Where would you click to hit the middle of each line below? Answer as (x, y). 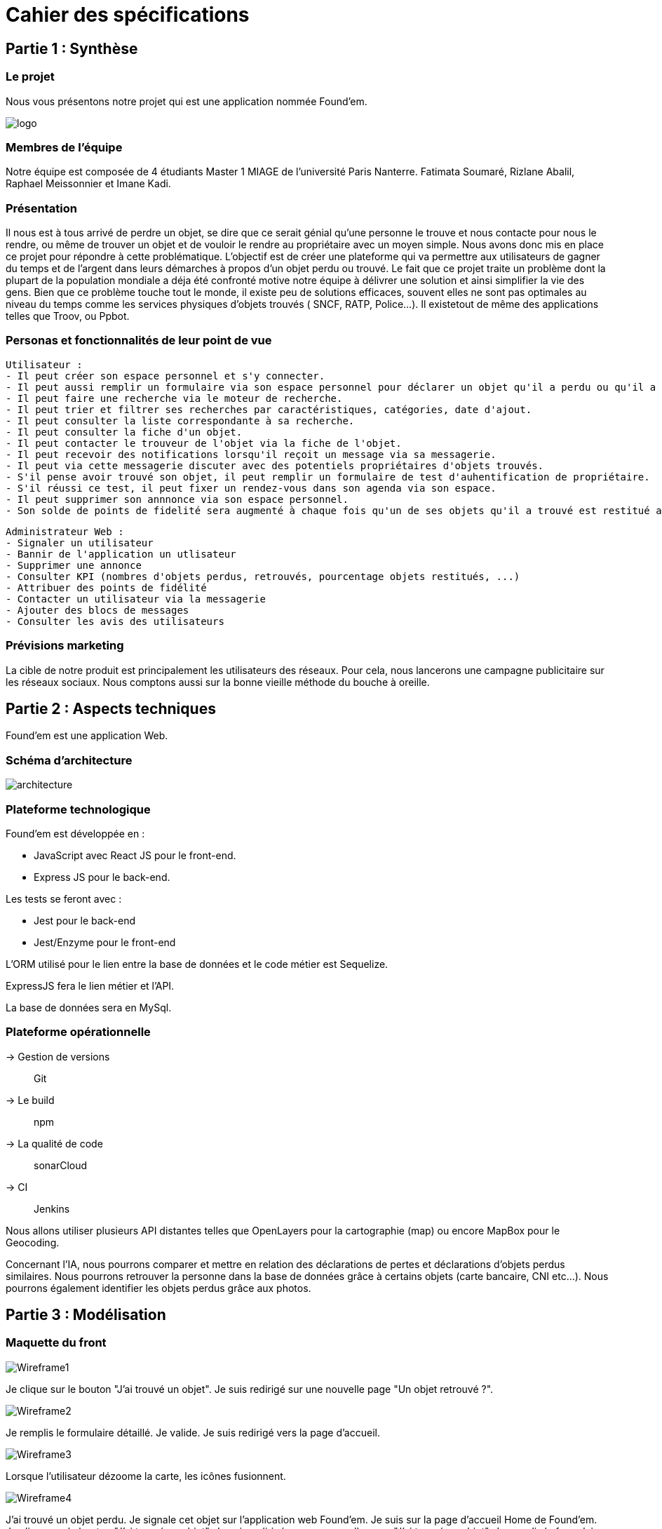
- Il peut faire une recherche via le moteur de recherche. (174, 398)
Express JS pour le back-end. (102, 877)
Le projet (30, 77)
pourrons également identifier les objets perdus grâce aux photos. (158, 1288)
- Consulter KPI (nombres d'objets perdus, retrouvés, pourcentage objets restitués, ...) (263, 576)
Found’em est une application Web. (87, 736)
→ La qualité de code (54, 1143)
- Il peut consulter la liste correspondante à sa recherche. (180, 420)
